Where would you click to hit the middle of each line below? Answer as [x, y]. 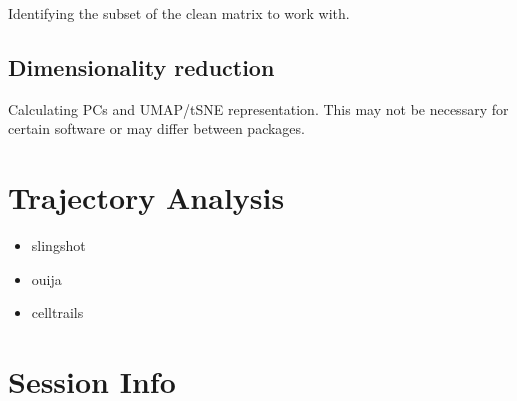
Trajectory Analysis [146, 197]
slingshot [58, 245]
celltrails [57, 312]
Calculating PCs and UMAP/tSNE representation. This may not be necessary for [258, 108]
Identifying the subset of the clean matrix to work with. [179, 13]
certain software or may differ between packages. [156, 128]
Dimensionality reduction [141, 66]
